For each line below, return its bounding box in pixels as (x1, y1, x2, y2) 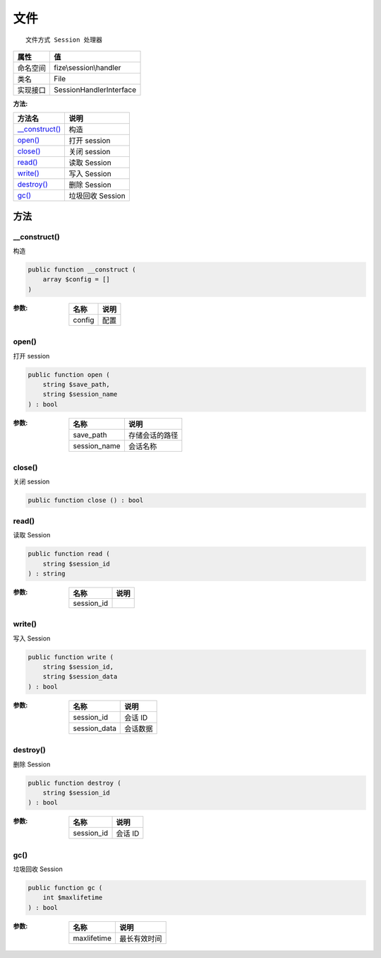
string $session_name (42, 390, 118, 399)
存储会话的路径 (128, 430, 179, 440)
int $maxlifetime (42, 894, 103, 901)
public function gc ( (28, 884, 103, 892)
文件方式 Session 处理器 (25, 35, 102, 44)
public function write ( (28, 653, 114, 661)
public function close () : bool (28, 496, 144, 505)
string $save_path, (42, 380, 111, 388)
